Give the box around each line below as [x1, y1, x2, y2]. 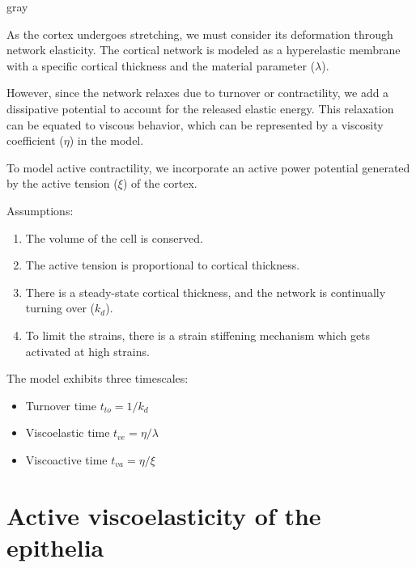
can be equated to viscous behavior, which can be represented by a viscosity [6, 116, 384, 133]
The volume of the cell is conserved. [25, 229, 203, 246]
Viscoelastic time [25, 424, 110, 441]
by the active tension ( [6, 175, 118, 192]
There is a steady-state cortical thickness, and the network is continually [25, 283, 386, 300]
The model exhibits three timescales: [6, 370, 189, 387]
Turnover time [25, 396, 96, 413]
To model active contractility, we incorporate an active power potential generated [6, 159, 410, 176]
